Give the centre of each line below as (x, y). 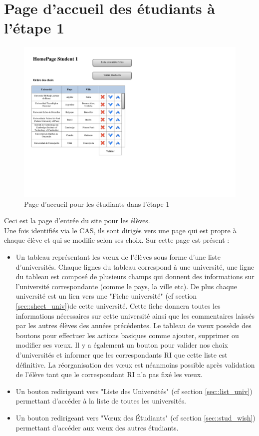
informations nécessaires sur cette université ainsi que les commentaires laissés (135, 315)
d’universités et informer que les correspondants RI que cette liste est (122, 355)
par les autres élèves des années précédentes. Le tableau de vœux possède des (133, 325)
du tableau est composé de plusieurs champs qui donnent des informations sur (135, 276)
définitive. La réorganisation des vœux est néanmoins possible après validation (135, 364)
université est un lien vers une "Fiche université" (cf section (106, 296)
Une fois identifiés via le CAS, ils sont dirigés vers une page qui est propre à (120, 230)
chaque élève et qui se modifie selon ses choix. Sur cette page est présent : (117, 240)
